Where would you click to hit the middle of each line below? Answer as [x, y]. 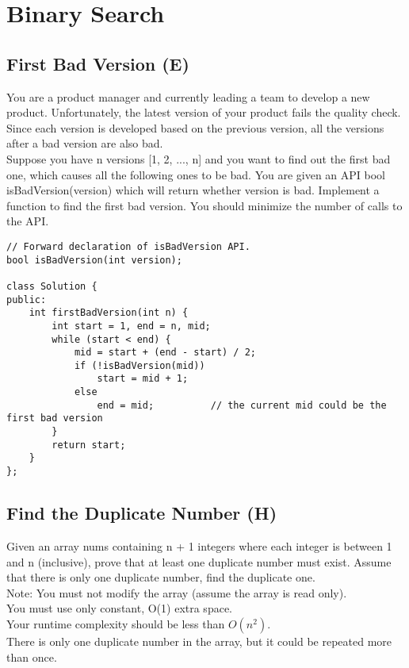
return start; [89, 445]
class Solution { [52, 286]
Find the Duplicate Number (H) [142, 513]
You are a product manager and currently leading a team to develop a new [188, 96]
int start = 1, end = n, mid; [131, 326]
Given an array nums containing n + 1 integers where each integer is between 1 [199, 545]
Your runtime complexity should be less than [116, 623]
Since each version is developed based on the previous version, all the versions [195, 127]
